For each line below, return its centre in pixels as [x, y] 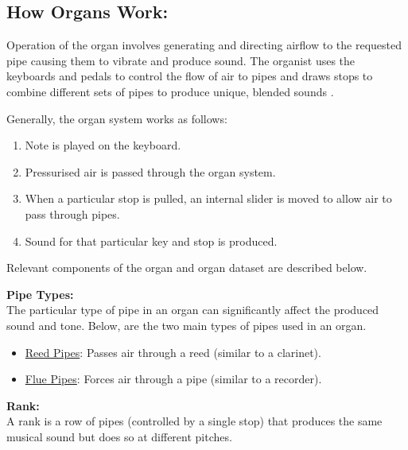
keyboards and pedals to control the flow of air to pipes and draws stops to [190, 76]
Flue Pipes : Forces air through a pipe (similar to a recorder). [173, 379]
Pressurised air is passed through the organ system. [150, 171]
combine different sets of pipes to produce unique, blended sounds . [170, 91]
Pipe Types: [40, 294]
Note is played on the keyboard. [103, 145]
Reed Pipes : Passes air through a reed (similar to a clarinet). [173, 352]
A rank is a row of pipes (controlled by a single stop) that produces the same [194, 421]
